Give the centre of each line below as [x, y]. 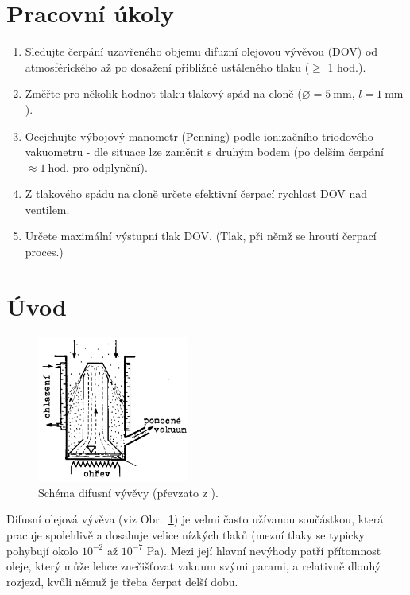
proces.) [44, 252]
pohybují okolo [43, 550]
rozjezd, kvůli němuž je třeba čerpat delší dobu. [122, 581]
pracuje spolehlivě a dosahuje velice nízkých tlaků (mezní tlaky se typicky [186, 534]
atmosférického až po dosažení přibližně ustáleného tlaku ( [167, 66]
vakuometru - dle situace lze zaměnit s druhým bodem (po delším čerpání [204, 152]
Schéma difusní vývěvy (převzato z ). [128, 492]
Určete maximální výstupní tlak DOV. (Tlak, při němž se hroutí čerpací [201, 236]
